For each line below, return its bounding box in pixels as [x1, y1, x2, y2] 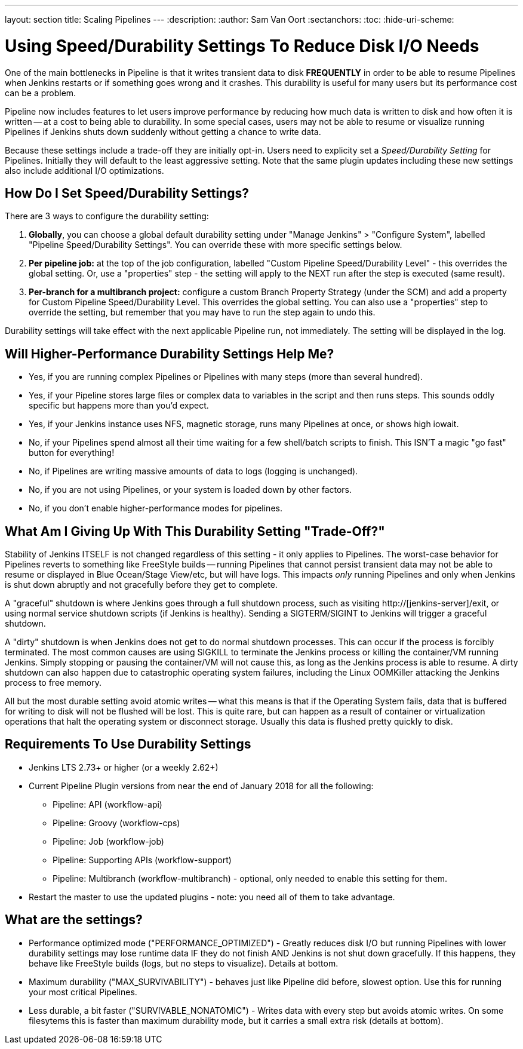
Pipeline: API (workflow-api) [53, 799, 162, 809]
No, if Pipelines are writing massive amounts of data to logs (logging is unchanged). [29, 466, 358, 477]
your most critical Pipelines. [29, 986, 137, 997]
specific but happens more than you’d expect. [29, 400, 209, 411]
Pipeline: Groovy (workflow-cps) [53, 817, 180, 828]
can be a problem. [5, 87, 76, 98]
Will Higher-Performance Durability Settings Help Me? [5, 346, 334, 361]
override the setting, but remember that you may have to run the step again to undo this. [29, 307, 376, 318]
